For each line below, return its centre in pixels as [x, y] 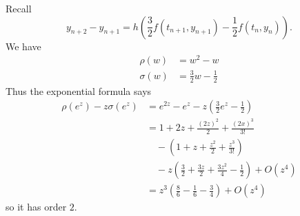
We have [23, 46]
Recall [19, 8]
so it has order [36, 207]
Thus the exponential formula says [79, 90]
